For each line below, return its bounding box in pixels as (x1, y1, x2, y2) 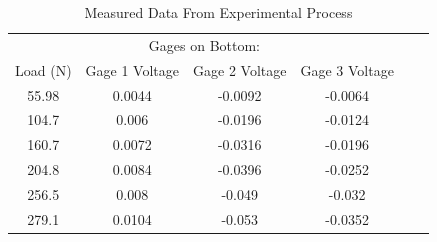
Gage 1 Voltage (85, 59, 180, 80)
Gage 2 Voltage (193, 59, 287, 80)
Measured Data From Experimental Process (84, 2, 353, 22)
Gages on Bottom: (148, 34, 261, 55)
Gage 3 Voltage (300, 59, 394, 80)
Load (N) (15, 59, 72, 80)
